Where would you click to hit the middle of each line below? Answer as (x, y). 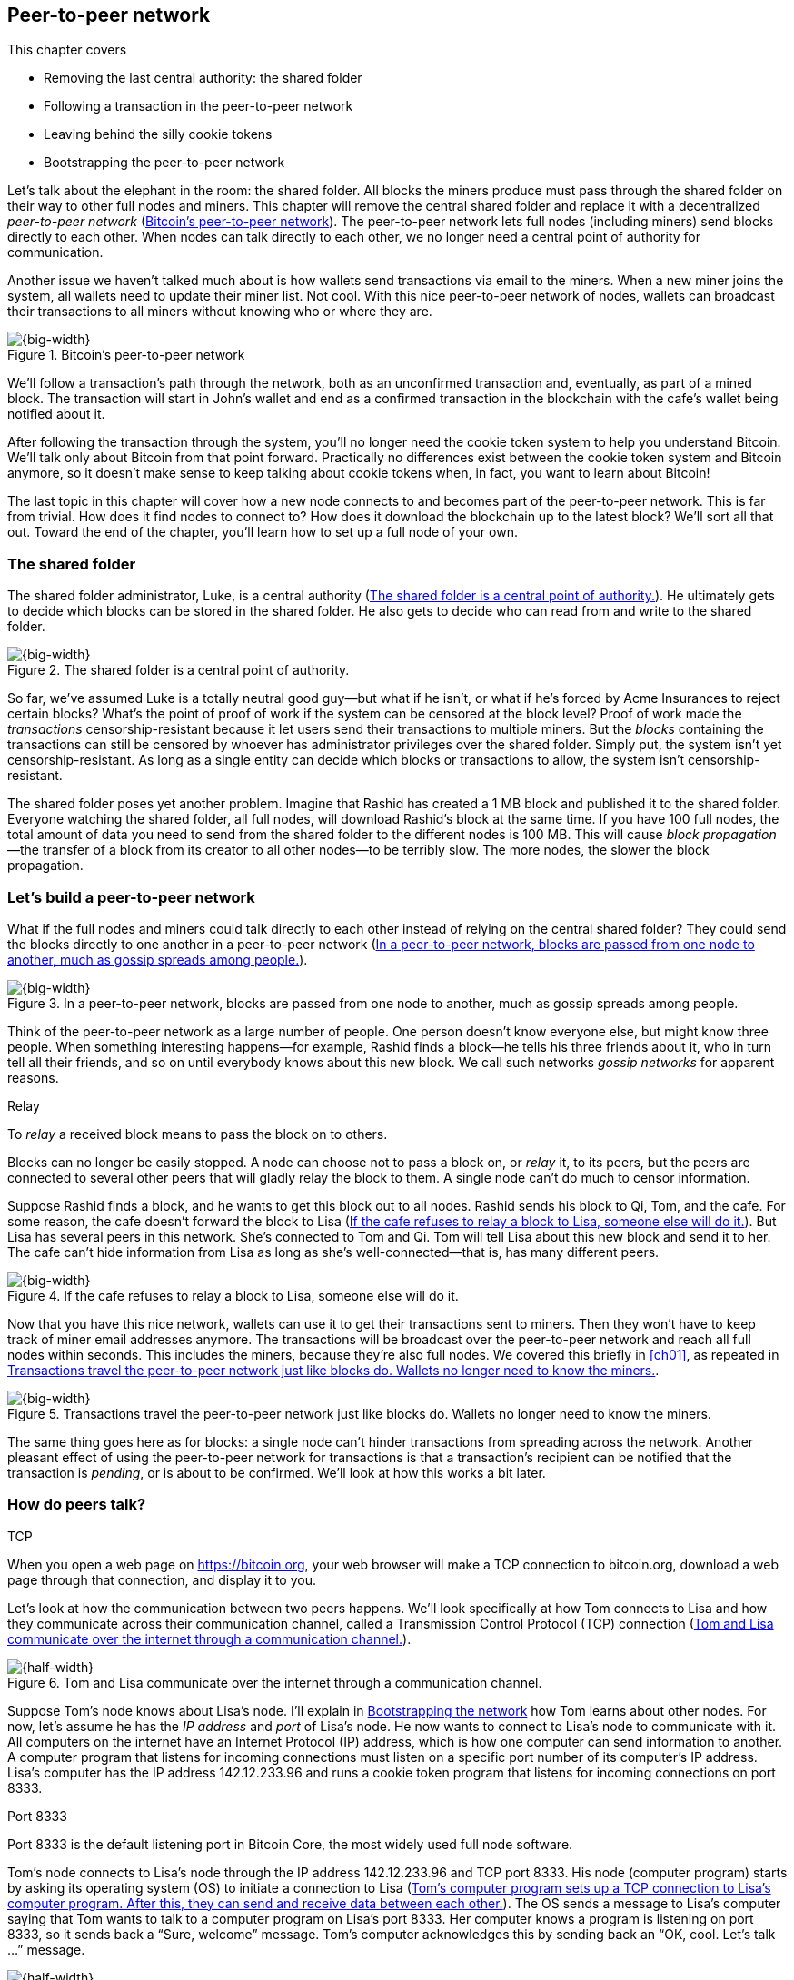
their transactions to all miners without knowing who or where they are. (220, 312)
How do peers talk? (77, 1505)
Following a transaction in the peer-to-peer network (198, 106)
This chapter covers (67, 50)
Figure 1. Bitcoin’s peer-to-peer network (126, 355)
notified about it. (56, 414)
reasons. (33, 1077)
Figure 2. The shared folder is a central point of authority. (179, 670)
